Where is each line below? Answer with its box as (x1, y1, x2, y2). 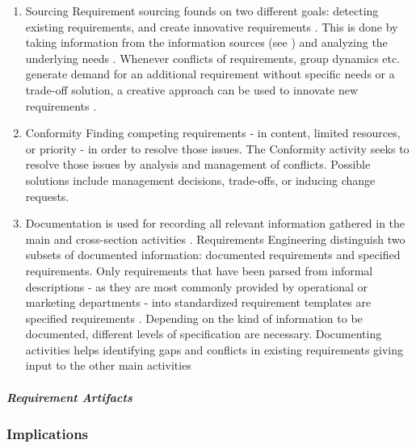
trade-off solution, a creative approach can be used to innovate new (25, 81, 359, 98)
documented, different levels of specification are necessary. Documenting (25, 325, 382, 342)
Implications (6, 423, 89, 443)
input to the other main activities (25, 357, 191, 374)
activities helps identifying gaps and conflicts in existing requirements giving (25, 341, 404, 358)
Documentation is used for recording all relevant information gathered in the (25, 215, 405, 232)
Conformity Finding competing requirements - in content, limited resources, (25, 124, 401, 141)
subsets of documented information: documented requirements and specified (25, 246, 401, 263)
